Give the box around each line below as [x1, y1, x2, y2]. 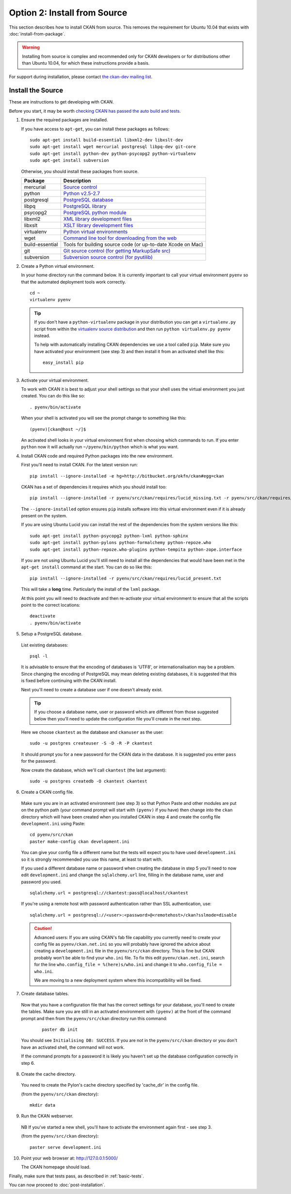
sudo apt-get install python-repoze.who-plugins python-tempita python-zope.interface [30, 546, 242, 552]
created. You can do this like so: [21, 393, 85, 399]
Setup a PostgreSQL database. [21, 631, 82, 637]
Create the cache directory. [21, 1071, 76, 1077]
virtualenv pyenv [30, 297, 71, 303]
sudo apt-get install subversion [30, 158, 109, 163]
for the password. [21, 758, 57, 764]
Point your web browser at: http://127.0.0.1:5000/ [21, 1155, 118, 1161]
